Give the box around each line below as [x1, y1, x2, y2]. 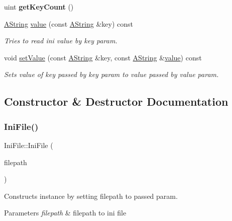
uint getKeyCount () [4, 2, 74, 12]
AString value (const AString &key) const [4, 18, 133, 29]
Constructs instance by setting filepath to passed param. [4, 190, 178, 201]
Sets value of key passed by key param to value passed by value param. [4, 69, 219, 80]
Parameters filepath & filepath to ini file [4, 207, 127, 218]
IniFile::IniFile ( [4, 139, 53, 150]
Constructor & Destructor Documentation [4, 94, 228, 109]
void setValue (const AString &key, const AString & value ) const [4, 52, 202, 62]
